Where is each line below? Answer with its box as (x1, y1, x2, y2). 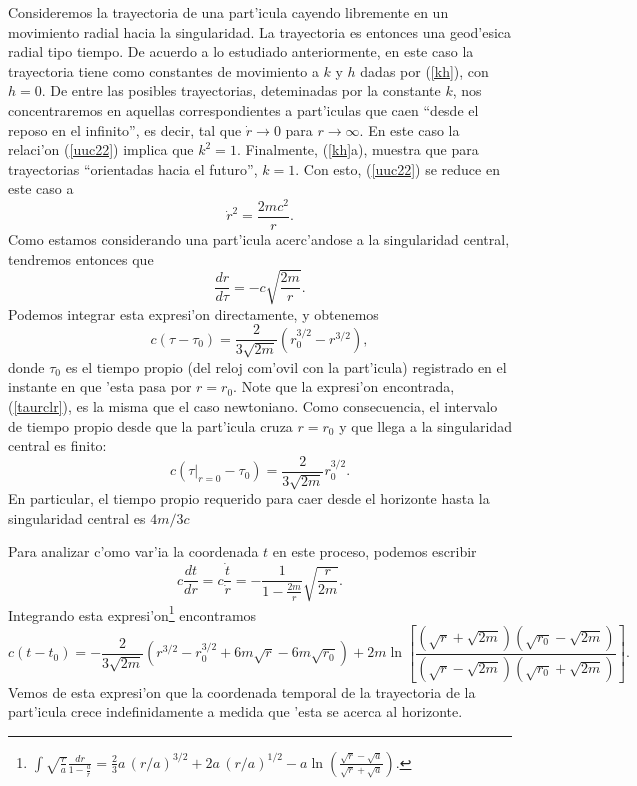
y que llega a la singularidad (339, 415, 513, 436)
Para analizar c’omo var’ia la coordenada (8, 541, 259, 562)
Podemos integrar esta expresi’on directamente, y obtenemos (8, 303, 379, 324)
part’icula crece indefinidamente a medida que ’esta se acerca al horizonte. (8, 701, 463, 722)
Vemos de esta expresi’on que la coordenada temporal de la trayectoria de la (8, 681, 476, 702)
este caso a (8, 178, 74, 199)
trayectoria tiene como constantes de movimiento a (8, 60, 319, 81)
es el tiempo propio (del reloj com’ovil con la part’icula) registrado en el (65, 356, 507, 377)
